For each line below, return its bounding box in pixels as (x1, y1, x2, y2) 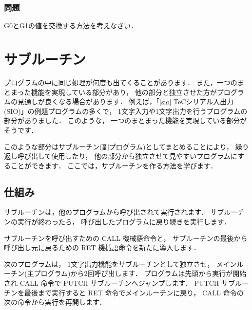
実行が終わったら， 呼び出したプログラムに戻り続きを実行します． (17, 217, 231, 227)
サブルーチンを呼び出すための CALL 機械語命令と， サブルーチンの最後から (4, 233, 248, 243)
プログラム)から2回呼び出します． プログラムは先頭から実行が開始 (34, 268, 247, 278)
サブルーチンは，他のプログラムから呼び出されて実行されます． (4, 207, 208, 217)
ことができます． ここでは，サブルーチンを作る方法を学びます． (10, 160, 217, 170)
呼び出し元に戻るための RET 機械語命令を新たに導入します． (4, 242, 200, 253)
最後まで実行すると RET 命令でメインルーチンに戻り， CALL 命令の (24, 287, 244, 297)
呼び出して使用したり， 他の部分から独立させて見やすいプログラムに (17, 151, 237, 161)
